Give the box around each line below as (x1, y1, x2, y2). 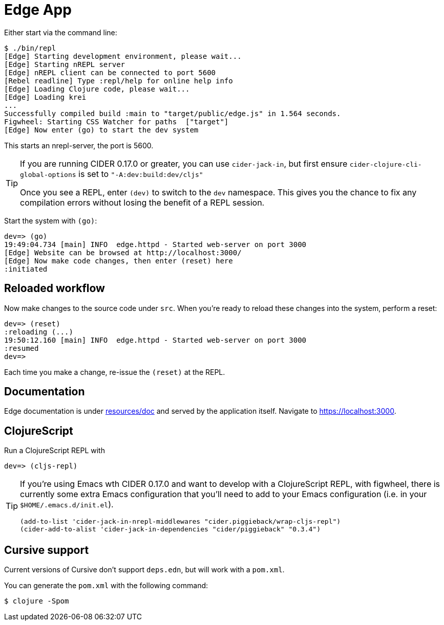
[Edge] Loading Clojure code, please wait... (4, 84, 190, 93)
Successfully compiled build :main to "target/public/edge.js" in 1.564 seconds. (4, 109, 341, 118)
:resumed (4, 344, 39, 352)
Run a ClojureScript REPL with (4, 446, 105, 455)
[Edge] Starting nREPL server (4, 60, 125, 69)
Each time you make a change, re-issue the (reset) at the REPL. (4, 367, 225, 376)
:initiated (4, 264, 48, 273)
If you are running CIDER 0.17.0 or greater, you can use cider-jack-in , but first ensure (20, 158, 348, 169)
